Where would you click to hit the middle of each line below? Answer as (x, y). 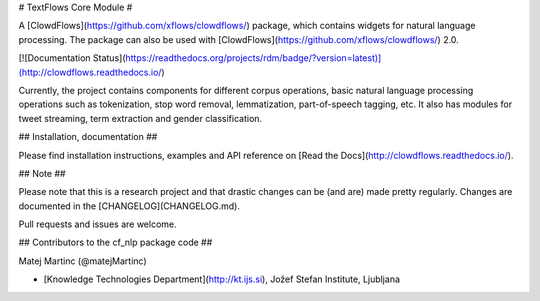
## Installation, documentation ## (88, 137)
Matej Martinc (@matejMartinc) (82, 261)
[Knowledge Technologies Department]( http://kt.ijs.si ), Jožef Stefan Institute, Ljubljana (221, 279)
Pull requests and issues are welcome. (97, 224)
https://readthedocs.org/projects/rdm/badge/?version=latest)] (253, 58)
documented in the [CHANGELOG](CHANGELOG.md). (129, 206)
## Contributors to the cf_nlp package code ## (115, 242)
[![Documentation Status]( (72, 58)
